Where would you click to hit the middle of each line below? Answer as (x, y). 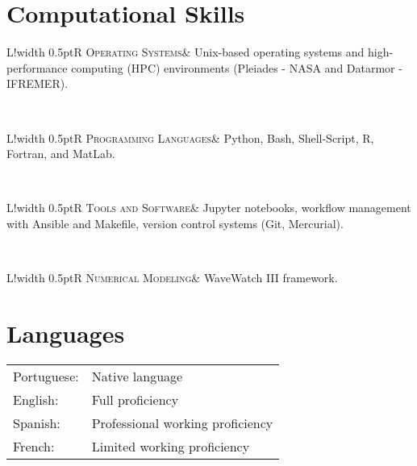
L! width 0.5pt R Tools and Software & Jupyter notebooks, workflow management (209, 208)
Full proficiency (135, 399)
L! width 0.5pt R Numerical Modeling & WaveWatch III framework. (172, 278)
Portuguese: (46, 376)
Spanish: (37, 422)
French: (34, 446)
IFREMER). (38, 83)
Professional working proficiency (182, 422)
